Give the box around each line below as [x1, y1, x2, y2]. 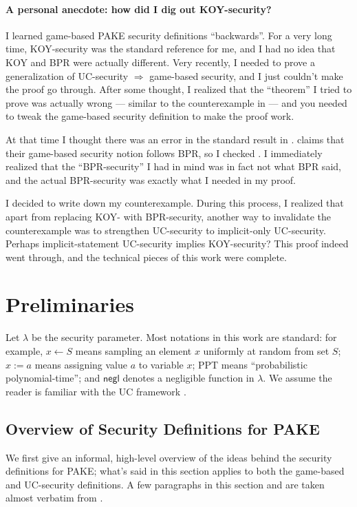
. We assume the [263, 371, 332, 385]
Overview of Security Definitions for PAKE [6, 417, 320, 439]
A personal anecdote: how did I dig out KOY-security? [6, 1, 272, 16]
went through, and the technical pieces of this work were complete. [6, 249, 287, 264]
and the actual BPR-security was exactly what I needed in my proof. [6, 172, 296, 187]
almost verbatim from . [6, 490, 103, 505]
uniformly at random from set [203, 344, 329, 358]
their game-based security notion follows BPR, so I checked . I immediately [6, 145, 323, 160]
